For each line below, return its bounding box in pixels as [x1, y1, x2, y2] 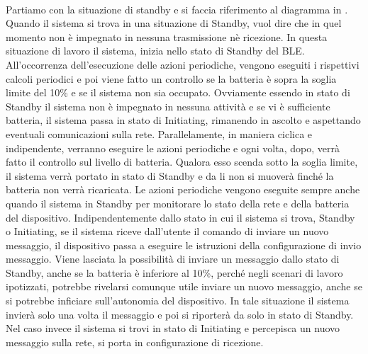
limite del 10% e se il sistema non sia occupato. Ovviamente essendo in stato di [6, 85, 350, 100]
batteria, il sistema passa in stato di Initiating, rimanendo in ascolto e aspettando [6, 113, 361, 127]
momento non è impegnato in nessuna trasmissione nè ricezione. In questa [6, 29, 328, 44]
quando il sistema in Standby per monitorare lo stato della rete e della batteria [6, 195, 350, 210]
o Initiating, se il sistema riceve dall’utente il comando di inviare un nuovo [6, 224, 329, 239]
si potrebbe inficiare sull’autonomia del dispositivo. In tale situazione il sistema [6, 293, 350, 308]
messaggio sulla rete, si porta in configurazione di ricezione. [6, 334, 264, 349]
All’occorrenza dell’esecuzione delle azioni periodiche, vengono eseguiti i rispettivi [6, 57, 359, 72]
